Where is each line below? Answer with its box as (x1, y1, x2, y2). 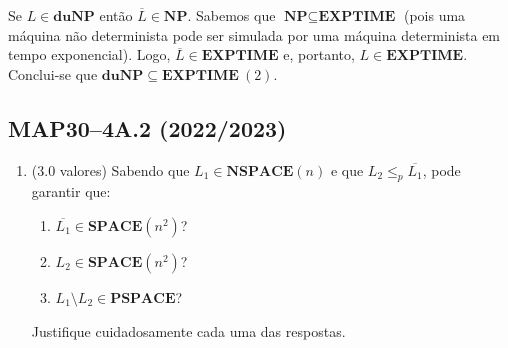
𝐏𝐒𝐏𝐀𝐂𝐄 (110, 291, 176, 306)
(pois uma (403, 5, 466, 25)
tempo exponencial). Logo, (8, 44, 171, 65)
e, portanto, (283, 44, 355, 65)
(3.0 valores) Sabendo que (31, 159, 190, 180)
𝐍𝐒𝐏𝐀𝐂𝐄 (226, 164, 294, 179)
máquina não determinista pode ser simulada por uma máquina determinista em (8, 24, 501, 45)
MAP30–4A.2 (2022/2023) (8, 112, 287, 143)
